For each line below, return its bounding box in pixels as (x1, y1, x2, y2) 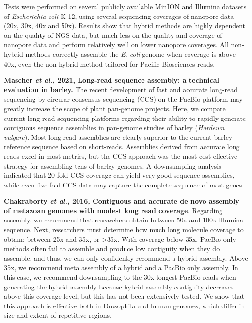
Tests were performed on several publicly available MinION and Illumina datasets (4, 1, 247, 11)
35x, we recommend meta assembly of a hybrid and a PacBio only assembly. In (4, 262, 238, 272)
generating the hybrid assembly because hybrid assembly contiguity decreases (4, 281, 234, 291)
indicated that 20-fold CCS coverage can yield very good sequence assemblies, (4, 170, 235, 180)
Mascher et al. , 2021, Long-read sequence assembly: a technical (4, 75, 220, 85)
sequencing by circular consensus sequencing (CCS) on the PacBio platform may (4, 94, 243, 104)
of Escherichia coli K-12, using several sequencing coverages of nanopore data (4, 11, 234, 21)
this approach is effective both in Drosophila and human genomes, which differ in (4, 300, 245, 310)
